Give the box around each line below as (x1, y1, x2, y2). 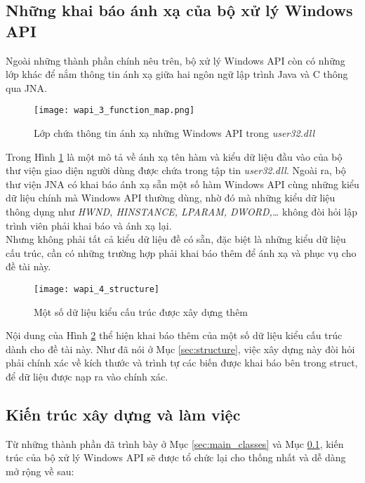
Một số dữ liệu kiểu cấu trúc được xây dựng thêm (34, 304, 248, 319)
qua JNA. (6, 80, 47, 95)
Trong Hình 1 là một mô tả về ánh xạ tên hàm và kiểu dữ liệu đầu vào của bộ (6, 149, 343, 164)
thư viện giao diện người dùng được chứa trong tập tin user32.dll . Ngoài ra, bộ (6, 163, 346, 178)
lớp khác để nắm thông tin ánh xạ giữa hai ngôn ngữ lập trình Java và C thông (6, 67, 348, 81)
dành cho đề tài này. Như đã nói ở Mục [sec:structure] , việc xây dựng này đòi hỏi (6, 341, 355, 356)
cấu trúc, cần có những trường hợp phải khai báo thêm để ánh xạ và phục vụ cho (6, 245, 357, 260)
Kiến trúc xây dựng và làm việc (6, 403, 241, 425)
